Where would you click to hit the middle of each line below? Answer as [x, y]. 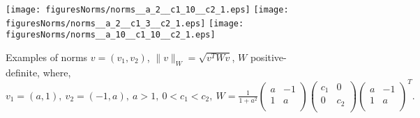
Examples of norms [47, 57]
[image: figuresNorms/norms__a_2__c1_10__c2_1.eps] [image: [147, 10]
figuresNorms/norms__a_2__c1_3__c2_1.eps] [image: [125, 23]
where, [57, 72]
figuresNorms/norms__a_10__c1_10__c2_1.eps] [111, 35]
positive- [268, 57]
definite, [23, 72]
